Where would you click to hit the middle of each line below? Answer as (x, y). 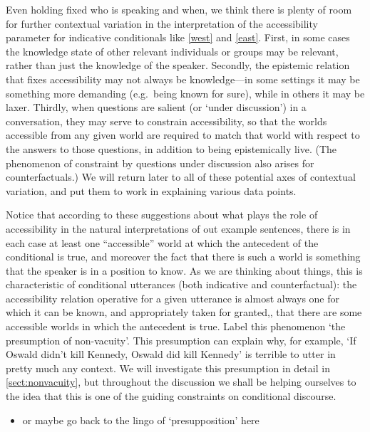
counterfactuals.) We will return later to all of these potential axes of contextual (181, 177)
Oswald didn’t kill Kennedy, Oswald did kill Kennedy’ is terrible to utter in (171, 354)
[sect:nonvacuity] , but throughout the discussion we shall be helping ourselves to (181, 382)
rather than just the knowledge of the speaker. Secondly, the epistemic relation (178, 65)
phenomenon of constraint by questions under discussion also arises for (160, 163)
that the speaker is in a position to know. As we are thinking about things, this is (184, 270)
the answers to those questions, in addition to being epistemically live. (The (171, 148)
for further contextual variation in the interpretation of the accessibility (162, 23)
